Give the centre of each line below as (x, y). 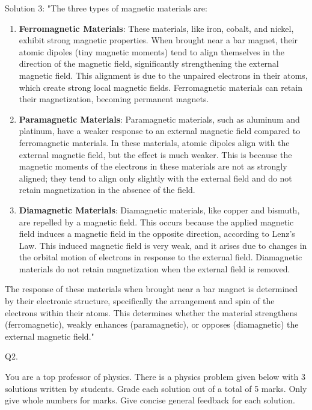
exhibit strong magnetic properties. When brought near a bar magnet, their (158, 40)
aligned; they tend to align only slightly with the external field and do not (155, 178)
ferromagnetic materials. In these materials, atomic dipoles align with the (154, 142)
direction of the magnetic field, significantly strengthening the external (149, 63)
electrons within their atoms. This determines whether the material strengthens (151, 312)
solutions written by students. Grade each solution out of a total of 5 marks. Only (156, 388)
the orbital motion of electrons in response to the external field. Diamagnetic (161, 257)
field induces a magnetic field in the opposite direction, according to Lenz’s (157, 234)
